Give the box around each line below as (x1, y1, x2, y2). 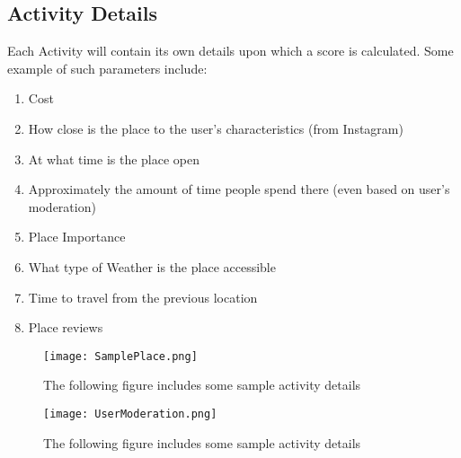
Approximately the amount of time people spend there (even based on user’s (28, 180, 450, 198)
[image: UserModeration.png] (43, 407, 217, 420)
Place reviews (28, 318, 103, 337)
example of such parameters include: (7, 58, 208, 77)
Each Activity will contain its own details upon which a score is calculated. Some (7, 41, 454, 60)
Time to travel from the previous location (28, 287, 258, 306)
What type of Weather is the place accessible (28, 257, 276, 276)
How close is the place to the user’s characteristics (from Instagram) (28, 119, 403, 137)
